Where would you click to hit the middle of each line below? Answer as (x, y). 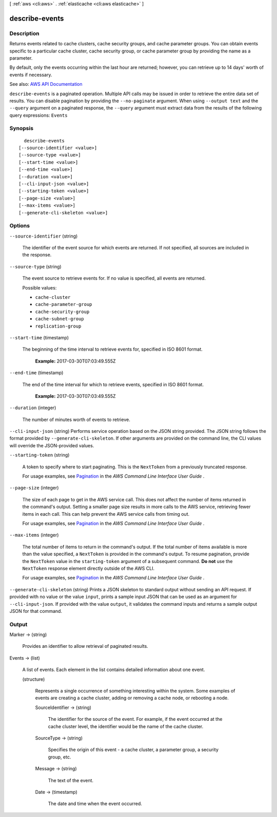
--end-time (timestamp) (36, 373)
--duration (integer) (33, 408)
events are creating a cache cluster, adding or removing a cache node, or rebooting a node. (132, 698)
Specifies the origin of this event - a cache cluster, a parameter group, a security (133, 750)
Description (24, 33)
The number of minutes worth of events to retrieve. (76, 420)
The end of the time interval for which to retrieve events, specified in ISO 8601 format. (113, 384)
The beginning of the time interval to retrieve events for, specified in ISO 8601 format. (112, 349)
